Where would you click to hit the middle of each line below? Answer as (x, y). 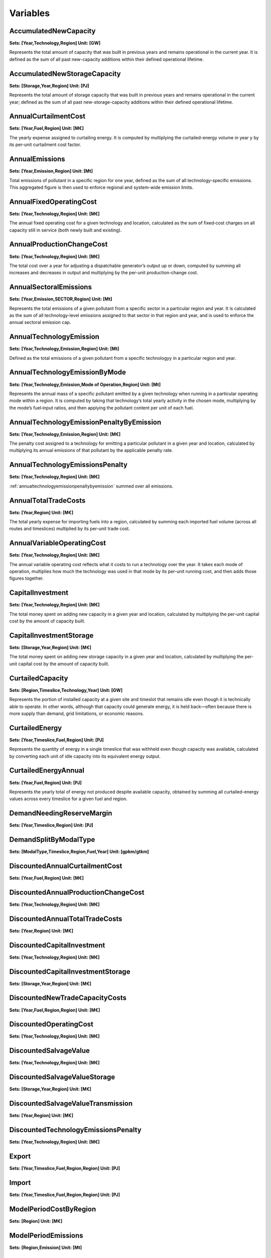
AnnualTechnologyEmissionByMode (68, 372)
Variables (30, 13)
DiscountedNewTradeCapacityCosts (68, 998)
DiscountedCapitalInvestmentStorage (70, 971)
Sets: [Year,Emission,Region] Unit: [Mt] (51, 171)
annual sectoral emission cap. (40, 323)
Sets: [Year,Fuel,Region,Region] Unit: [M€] (55, 1010)
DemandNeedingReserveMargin (61, 813)
